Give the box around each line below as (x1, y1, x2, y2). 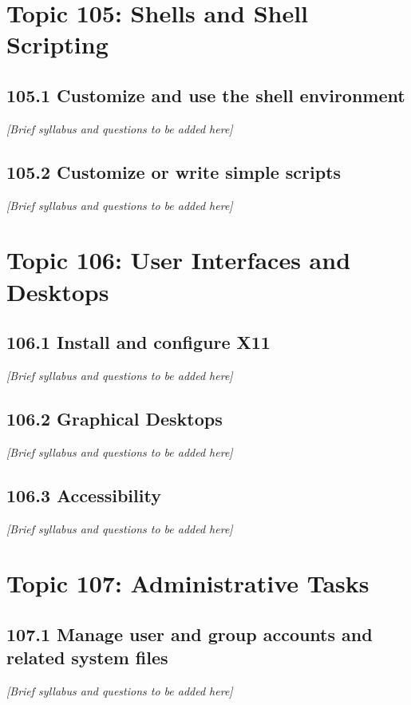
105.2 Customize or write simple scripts (6, 159, 342, 184)
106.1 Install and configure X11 (6, 330, 271, 354)
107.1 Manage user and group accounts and (6, 621, 373, 646)
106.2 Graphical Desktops (6, 406, 223, 430)
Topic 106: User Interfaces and (6, 244, 351, 276)
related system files (6, 645, 168, 670)
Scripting (6, 28, 109, 61)
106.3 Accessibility (6, 482, 161, 507)
